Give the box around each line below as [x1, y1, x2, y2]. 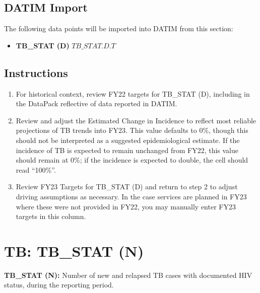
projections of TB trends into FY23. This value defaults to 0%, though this [16, 125, 248, 135]
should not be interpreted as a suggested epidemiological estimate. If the [16, 134, 240, 145]
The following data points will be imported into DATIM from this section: [4, 23, 233, 34]
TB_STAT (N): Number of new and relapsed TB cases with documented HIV [4, 269, 252, 280]
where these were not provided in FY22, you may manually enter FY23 [16, 201, 236, 211]
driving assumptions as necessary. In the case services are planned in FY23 [16, 191, 247, 201]
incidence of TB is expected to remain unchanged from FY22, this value [16, 144, 239, 155]
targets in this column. [16, 211, 86, 222]
